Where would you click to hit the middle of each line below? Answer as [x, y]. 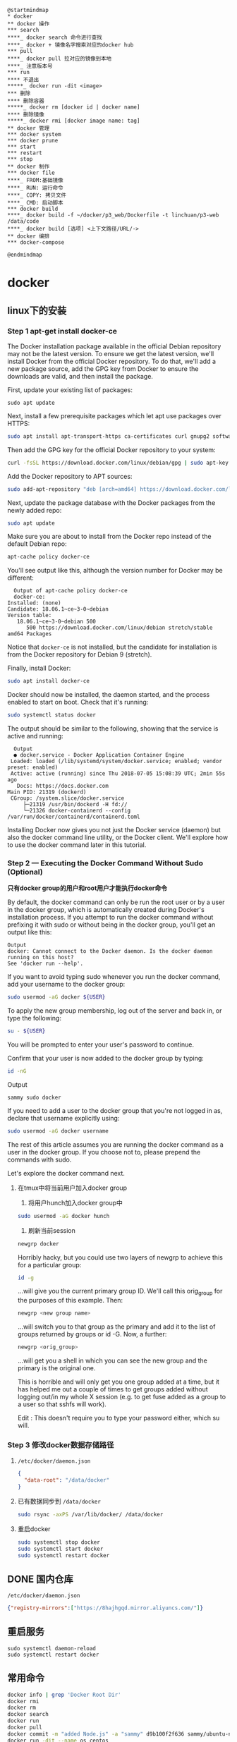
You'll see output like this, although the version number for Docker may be [115, 571]
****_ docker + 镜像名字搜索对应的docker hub [71, 45]
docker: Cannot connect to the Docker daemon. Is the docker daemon [110, 951]
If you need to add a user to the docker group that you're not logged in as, [115, 1110]
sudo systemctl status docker [52, 715]
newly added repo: [35, 510]
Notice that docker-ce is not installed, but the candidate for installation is [112, 647]
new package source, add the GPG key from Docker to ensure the [103, 368]
